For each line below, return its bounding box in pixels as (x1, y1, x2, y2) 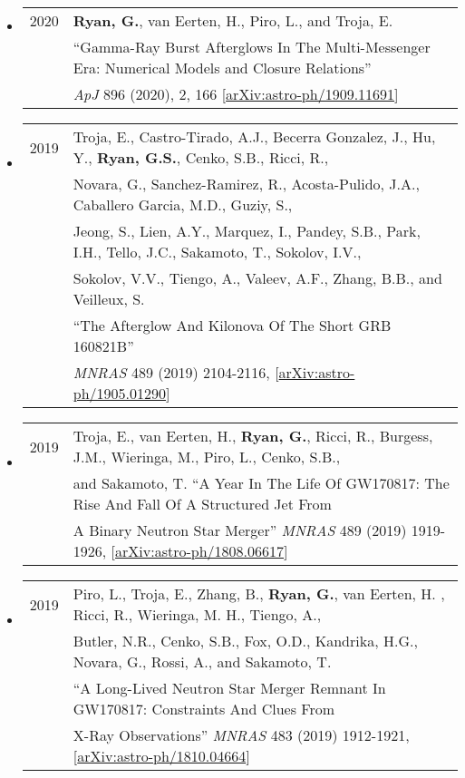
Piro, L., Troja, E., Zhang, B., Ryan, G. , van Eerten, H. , (73, 583, 445, 604)
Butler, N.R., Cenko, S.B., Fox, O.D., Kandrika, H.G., (73, 630, 418, 651)
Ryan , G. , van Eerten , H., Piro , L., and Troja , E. (73, 10, 393, 31)
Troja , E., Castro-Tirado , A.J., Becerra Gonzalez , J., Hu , (73, 126, 436, 147)
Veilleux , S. (73, 288, 145, 309)
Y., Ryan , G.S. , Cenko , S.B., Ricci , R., (73, 147, 329, 168)
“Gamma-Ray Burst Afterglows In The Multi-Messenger (73, 36, 431, 57)
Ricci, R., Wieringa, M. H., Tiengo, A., (73, 604, 322, 625)
